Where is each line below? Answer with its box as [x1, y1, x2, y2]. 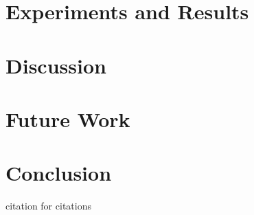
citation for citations [5, 199, 91, 213]
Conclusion [5, 159, 112, 187]
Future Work [5, 104, 130, 133]
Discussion [5, 51, 106, 79]
